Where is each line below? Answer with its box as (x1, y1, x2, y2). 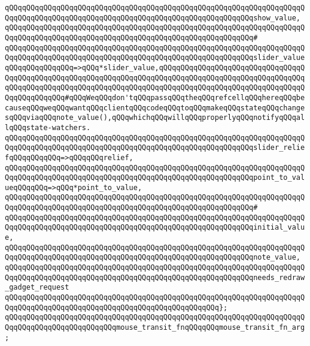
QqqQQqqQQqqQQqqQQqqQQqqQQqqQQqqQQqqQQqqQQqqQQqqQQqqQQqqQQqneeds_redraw (5, 273, 305, 282)
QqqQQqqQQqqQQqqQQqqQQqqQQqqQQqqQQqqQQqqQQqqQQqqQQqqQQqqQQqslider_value (5, 53, 305, 62)
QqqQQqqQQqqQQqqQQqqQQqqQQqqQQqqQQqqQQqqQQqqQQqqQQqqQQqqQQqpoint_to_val (5, 173, 305, 182)
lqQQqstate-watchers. (5, 123, 91, 132)
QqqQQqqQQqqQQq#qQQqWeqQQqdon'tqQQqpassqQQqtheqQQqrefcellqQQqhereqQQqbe (5, 93, 305, 102)
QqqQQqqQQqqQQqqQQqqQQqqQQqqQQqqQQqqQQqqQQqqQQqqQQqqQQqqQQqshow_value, (5, 13, 300, 22)
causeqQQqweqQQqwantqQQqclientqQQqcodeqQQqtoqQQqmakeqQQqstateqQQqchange (5, 103, 305, 112)
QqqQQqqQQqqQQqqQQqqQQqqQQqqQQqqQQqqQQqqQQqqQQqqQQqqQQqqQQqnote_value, (5, 253, 300, 262)
